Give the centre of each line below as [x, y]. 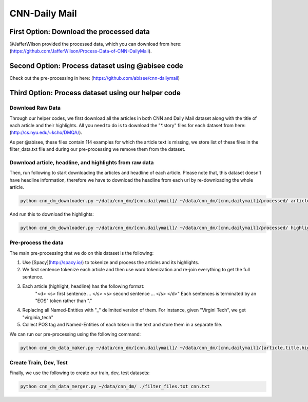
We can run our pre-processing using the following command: [75, 334]
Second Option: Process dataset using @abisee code [96, 66]
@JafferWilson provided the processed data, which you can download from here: [95, 44]
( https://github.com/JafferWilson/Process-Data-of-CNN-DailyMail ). [81, 51]
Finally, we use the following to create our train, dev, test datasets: [80, 373]
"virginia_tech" [38, 317]
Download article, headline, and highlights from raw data [82, 162]
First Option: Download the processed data [80, 32]
